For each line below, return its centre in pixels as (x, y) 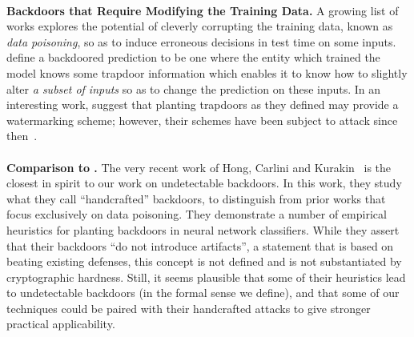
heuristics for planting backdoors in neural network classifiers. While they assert (203, 229)
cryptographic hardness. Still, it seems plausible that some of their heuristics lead (206, 277)
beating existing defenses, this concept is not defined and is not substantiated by (204, 261)
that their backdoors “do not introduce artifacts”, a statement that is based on (200, 245)
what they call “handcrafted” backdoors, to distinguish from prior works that (196, 198)
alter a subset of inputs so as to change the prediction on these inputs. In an (194, 88)
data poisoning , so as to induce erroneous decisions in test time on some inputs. (201, 41)
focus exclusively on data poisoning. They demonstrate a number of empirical (197, 214)
